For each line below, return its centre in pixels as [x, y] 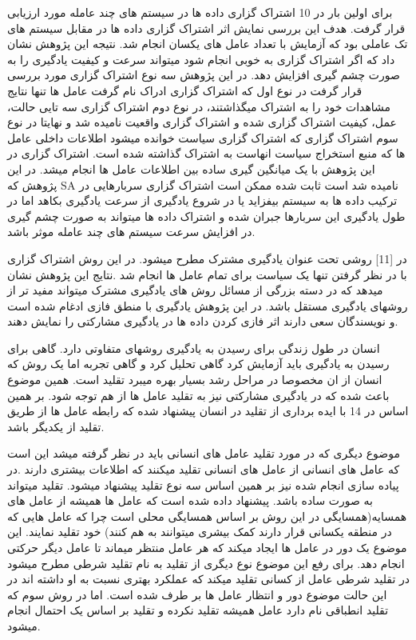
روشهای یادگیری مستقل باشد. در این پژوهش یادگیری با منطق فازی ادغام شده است [208, 305]
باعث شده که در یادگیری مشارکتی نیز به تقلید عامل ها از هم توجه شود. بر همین [198, 395]
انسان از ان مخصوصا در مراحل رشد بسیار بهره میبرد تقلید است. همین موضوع [195, 380]
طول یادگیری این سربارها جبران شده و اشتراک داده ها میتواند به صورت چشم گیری [206, 216]
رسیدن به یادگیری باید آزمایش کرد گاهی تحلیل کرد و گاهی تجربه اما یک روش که [198, 364]
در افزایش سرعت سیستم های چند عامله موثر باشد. [131, 232]
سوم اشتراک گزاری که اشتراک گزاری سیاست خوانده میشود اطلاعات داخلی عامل [203, 137]
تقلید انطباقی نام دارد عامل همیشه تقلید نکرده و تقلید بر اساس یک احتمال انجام [198, 610]
